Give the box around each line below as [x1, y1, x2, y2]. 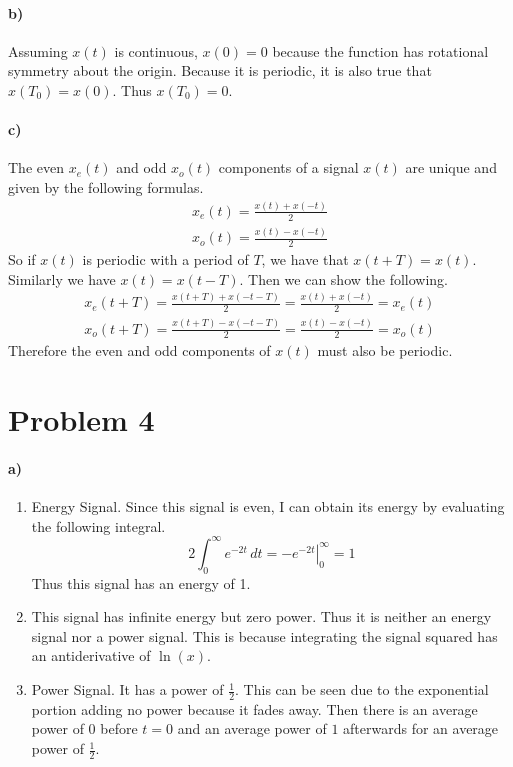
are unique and [405, 157, 497, 178]
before [100, 718, 138, 739]
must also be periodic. [317, 340, 453, 361]
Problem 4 [8, 399, 155, 440]
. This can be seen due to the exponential [235, 679, 489, 700]
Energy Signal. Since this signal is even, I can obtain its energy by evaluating [31, 496, 505, 517]
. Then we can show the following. [239, 268, 448, 289]
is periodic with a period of [82, 248, 249, 269]
